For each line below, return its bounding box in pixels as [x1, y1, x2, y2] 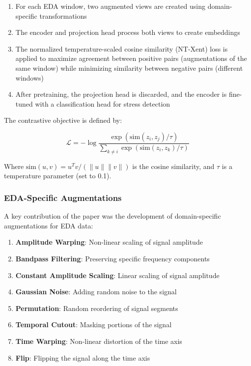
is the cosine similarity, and [132, 161, 215, 171]
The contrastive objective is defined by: [4, 115, 122, 125]
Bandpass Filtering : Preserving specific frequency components [15, 253, 210, 263]
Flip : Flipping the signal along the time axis [15, 352, 150, 363]
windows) [15, 72, 44, 83]
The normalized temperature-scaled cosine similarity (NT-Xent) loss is [15, 43, 228, 54]
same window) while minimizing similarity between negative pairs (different [15, 62, 243, 73]
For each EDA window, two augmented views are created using [15, 1, 205, 11]
